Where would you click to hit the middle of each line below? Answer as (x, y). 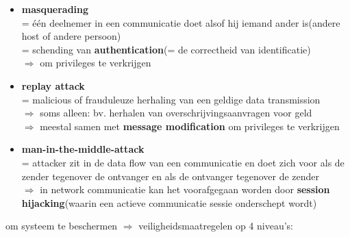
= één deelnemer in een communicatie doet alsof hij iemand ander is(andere (181, 22)
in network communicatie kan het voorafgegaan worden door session (185, 189)
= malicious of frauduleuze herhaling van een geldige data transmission (171, 99)
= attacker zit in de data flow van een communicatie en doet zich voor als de (183, 162)
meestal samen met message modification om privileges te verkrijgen (190, 126)
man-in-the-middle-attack (83, 149)
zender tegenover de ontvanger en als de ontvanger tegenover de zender (171, 176)
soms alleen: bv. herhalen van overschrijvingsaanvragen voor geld (176, 113)
